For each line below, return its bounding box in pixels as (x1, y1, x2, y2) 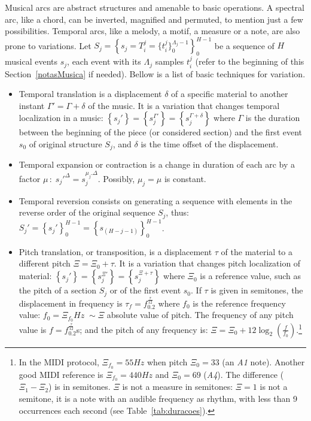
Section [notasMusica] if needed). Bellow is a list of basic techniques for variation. (5, 67, 306, 80)
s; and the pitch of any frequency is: (76, 323, 208, 335)
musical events (5, 55, 58, 68)
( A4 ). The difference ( (203, 368, 284, 380)
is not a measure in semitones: (122, 380, 233, 393)
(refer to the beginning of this (195, 55, 304, 68)
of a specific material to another (171, 87, 288, 100)
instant (19, 99, 45, 111)
